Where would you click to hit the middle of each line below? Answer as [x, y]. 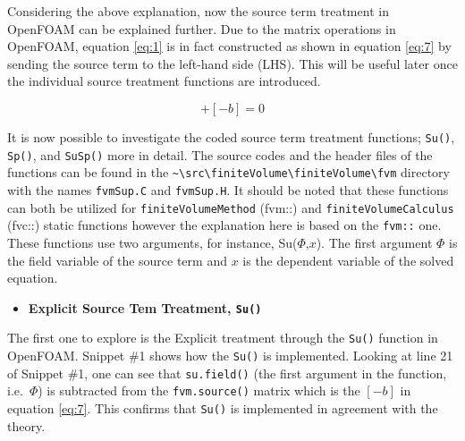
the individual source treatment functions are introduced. [164, 81]
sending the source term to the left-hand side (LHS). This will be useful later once [232, 63]
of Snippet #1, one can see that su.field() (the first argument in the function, [227, 373]
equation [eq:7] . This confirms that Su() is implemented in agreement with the [223, 407]
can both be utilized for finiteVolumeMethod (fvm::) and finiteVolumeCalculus [231, 207]
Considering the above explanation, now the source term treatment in [198, 11]
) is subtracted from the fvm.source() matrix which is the [199, 390]
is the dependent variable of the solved [348, 260]
